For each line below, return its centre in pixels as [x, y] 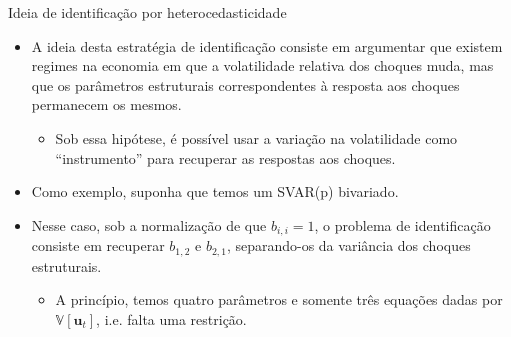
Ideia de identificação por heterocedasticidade [147, 12]
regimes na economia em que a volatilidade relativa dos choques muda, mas [262, 65]
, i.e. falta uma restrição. [171, 318]
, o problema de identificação [402, 224]
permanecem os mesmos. [106, 104]
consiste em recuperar [98, 245]
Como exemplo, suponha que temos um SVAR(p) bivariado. [215, 191]
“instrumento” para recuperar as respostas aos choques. [225, 157]
